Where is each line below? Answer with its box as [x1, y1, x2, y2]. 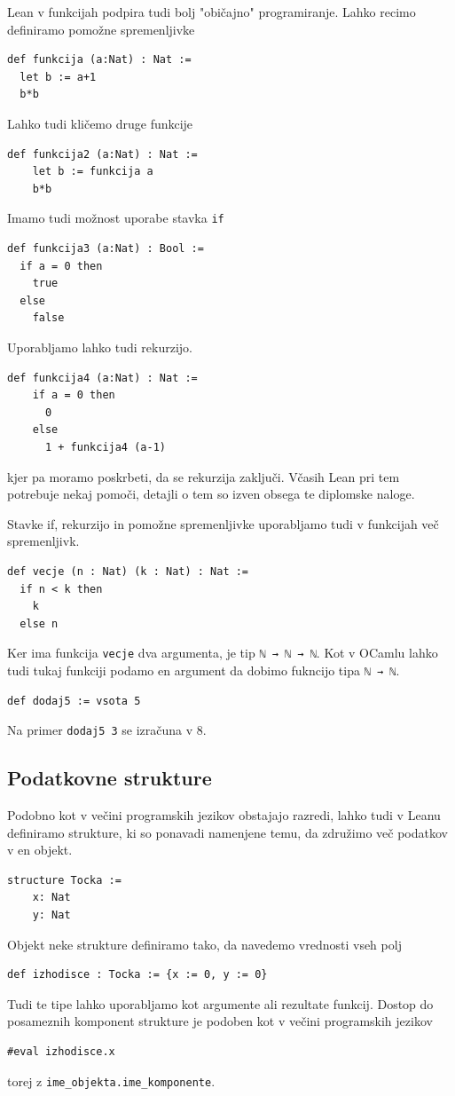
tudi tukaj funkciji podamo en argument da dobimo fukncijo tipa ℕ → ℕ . [7, 660, 400, 679]
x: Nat [32, 891, 71, 904]
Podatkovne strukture [7, 764, 212, 792]
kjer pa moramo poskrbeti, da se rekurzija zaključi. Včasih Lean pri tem [7, 467, 400, 485]
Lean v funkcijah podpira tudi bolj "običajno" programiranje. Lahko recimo [7, 3, 416, 20]
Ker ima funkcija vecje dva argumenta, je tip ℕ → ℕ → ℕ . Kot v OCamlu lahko [7, 643, 438, 662]
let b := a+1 [20, 70, 97, 83]
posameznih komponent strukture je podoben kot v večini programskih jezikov [7, 1012, 433, 1030]
